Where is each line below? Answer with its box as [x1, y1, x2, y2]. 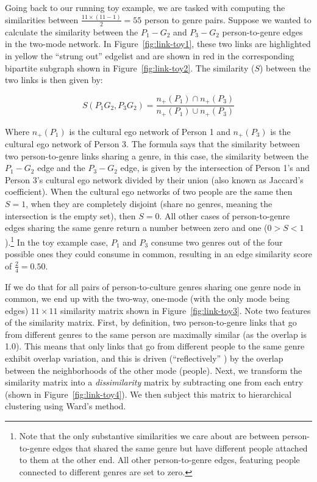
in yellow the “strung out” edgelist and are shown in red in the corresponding [5, 49, 294, 62]
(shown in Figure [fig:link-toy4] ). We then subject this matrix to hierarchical [5, 387, 292, 400]
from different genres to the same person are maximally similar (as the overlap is [5, 327, 307, 340]
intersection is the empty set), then [5, 209, 136, 222]
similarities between [5, 13, 79, 26]
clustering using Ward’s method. [5, 400, 126, 412]
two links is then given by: [5, 73, 103, 86]
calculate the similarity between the [5, 25, 138, 38]
